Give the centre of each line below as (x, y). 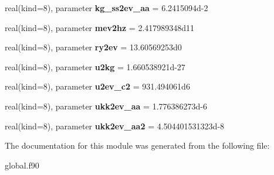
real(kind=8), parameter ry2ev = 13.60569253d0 (93, 47)
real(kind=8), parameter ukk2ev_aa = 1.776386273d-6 (106, 106)
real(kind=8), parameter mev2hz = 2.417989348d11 (100, 27)
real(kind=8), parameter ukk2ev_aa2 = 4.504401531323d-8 (115, 126)
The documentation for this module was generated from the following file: (137, 145)
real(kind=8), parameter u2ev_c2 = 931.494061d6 (97, 86)
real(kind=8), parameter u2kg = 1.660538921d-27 (95, 66)
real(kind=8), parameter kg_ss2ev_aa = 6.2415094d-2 (106, 8)
